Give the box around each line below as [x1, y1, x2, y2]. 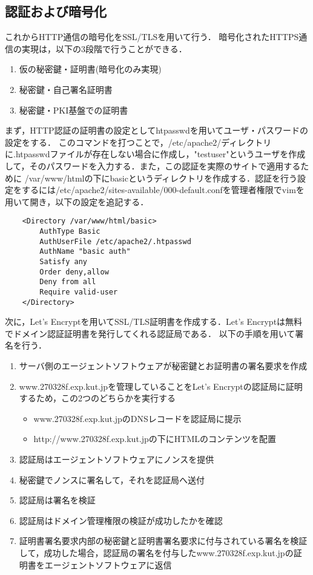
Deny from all [39, 277, 96, 287]
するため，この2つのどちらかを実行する [19, 392, 176, 404]
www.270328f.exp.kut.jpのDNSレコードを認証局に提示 [33, 412, 242, 424]
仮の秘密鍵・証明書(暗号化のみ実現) [19, 63, 162, 75]
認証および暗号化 [5, 2, 107, 21]
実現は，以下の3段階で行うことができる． [21, 42, 187, 55]
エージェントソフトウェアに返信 [44, 558, 172, 571]
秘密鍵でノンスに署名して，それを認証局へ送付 [19, 473, 205, 486]
